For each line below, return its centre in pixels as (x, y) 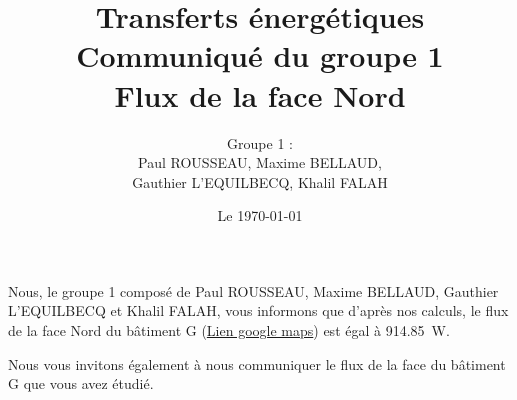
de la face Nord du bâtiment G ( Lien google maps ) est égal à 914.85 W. (229, 330)
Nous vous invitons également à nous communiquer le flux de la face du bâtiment (257, 363)
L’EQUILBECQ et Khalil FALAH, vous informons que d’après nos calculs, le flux (258, 310)
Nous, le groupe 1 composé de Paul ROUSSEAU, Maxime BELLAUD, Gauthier (253, 290)
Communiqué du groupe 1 (260, 55)
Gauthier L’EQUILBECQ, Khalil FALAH (260, 181)
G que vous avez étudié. (81, 383)
